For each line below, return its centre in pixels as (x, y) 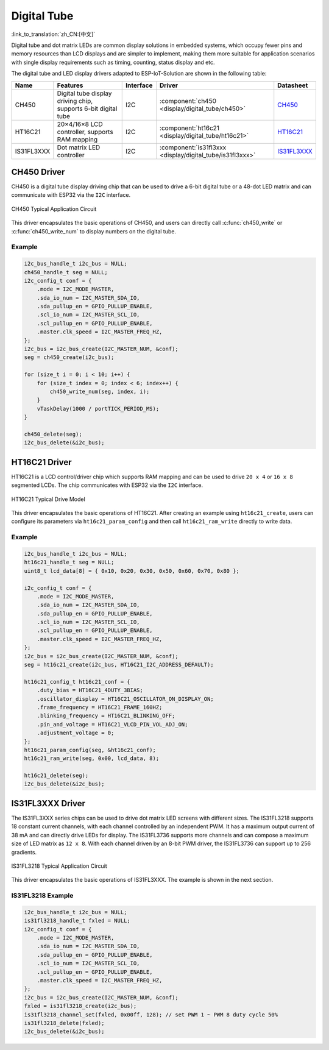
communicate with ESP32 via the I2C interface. (71, 195)
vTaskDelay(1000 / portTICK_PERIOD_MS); (98, 409)
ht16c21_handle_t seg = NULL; (69, 562)
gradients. (24, 852)
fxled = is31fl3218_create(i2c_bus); (80, 1006)
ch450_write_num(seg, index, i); (100, 391)
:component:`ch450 (188, 101)
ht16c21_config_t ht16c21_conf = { (77, 682)
